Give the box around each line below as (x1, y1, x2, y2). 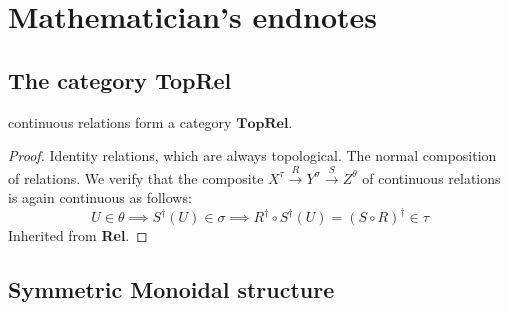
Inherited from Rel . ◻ (8, 225, 148, 246)
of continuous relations (362, 167, 501, 188)
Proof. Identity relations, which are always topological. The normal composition (8, 145, 497, 166)
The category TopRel (8, 64, 232, 95)
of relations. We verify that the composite (8, 167, 264, 188)
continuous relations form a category (8, 111, 232, 132)
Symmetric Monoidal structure (8, 274, 335, 305)
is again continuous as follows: (8, 187, 192, 208)
